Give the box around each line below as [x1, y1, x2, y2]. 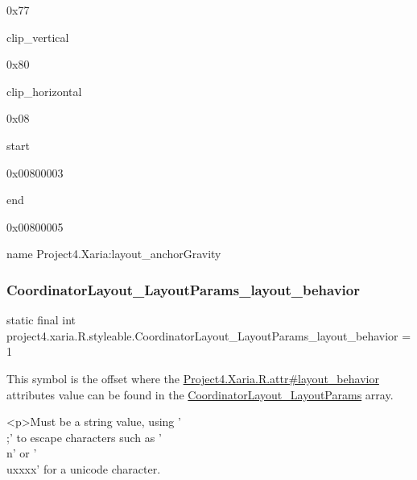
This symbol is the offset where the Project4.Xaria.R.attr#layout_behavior [6, 369, 379, 386]
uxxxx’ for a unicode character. [6, 460, 161, 477]
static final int [6, 311, 76, 328]
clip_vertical [6, 28, 69, 45]
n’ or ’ [6, 445, 37, 461]
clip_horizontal [6, 82, 82, 99]
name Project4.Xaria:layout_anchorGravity [6, 245, 221, 262]
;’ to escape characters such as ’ [6, 428, 162, 445]
